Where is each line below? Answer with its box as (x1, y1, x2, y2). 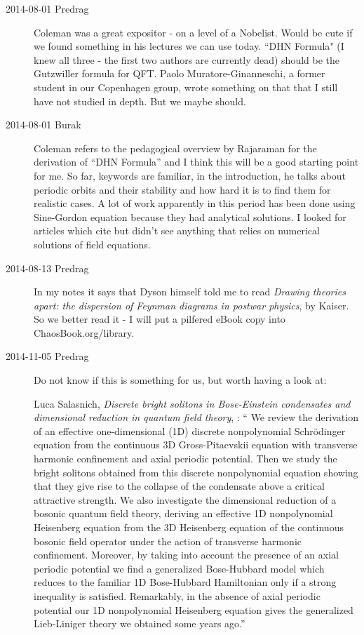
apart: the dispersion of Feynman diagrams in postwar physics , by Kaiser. (34, 298, 349, 312)
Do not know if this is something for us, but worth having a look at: (34, 373, 327, 387)
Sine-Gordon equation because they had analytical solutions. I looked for (34, 209, 346, 224)
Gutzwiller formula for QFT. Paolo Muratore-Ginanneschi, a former (34, 66, 325, 81)
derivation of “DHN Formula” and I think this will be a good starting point (34, 154, 359, 169)
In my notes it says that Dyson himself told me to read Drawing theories (34, 284, 346, 299)
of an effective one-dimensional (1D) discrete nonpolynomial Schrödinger (34, 423, 346, 438)
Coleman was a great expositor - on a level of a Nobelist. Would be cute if (34, 25, 353, 39)
